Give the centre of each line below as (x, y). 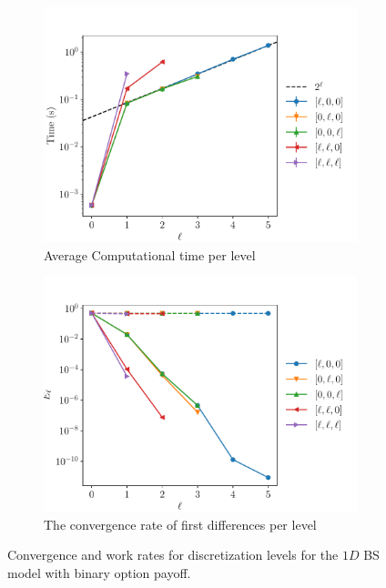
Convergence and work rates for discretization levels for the (173, 555)
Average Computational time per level (150, 254)
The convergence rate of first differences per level (180, 524)
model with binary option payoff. (99, 572)
